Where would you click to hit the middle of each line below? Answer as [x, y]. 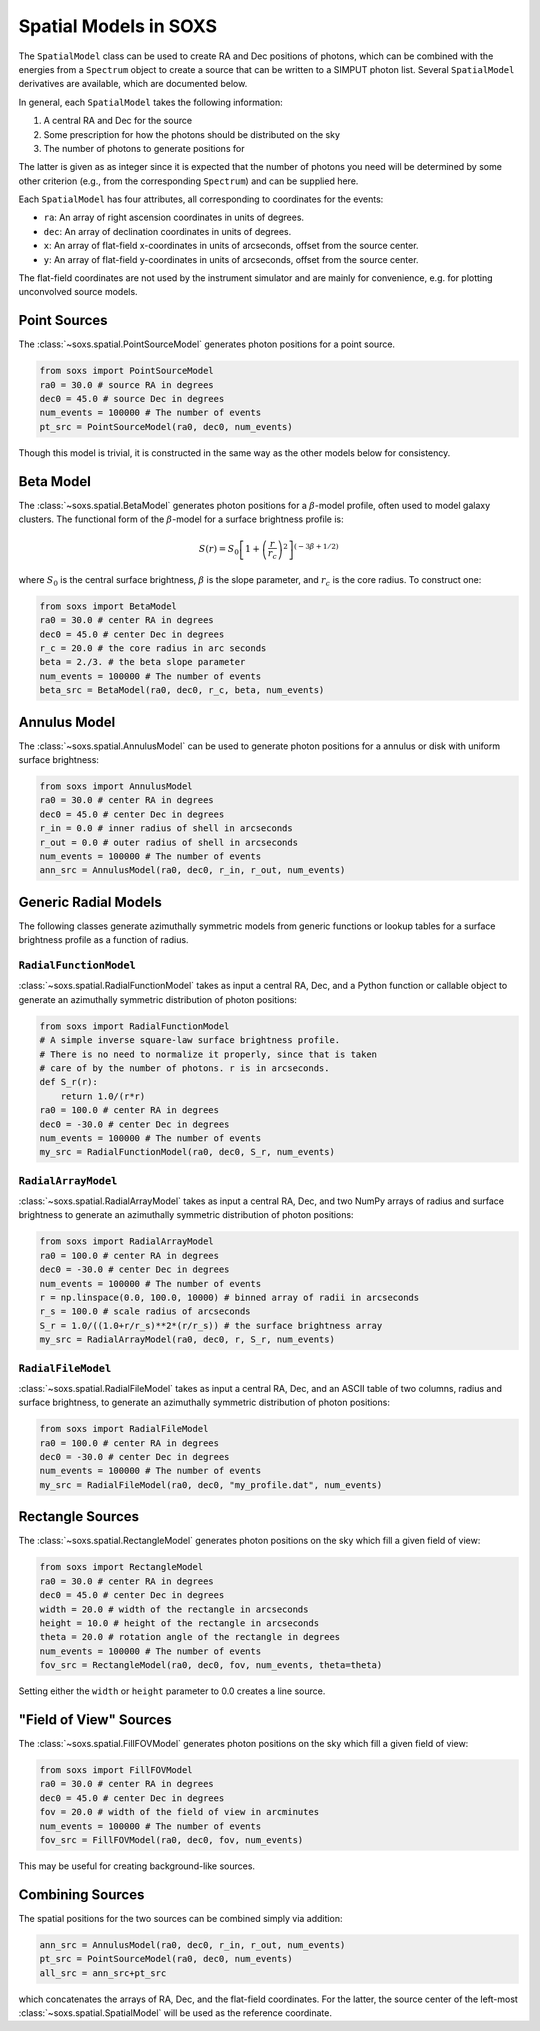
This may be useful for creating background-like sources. [136, 1866]
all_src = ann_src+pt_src [103, 1973]
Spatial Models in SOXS [118, 26]
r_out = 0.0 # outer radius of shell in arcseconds [169, 842]
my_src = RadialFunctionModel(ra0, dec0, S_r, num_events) [187, 1152]
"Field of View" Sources [95, 1719]
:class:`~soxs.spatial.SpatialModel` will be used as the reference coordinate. [175, 2012]
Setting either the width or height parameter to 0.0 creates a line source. [172, 1691]
